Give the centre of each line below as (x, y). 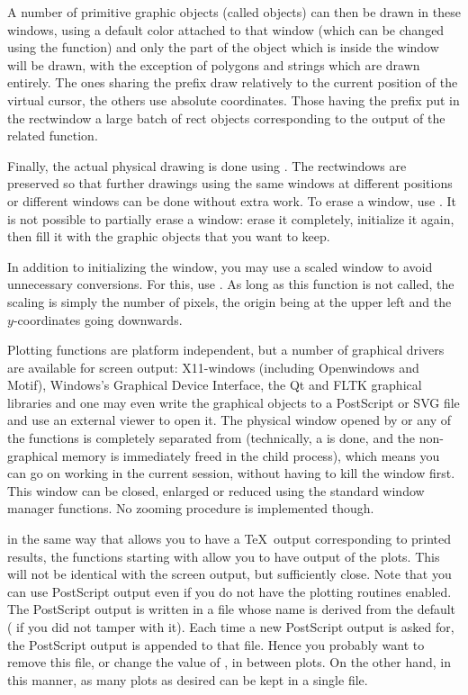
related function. (53, 135)
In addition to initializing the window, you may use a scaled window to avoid (220, 266)
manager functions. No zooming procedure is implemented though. (191, 508)
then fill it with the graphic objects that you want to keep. (169, 236)
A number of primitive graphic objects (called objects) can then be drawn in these (234, 12)
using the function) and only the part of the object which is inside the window (223, 47)
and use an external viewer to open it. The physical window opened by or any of (229, 420)
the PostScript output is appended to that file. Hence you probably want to (216, 644)
